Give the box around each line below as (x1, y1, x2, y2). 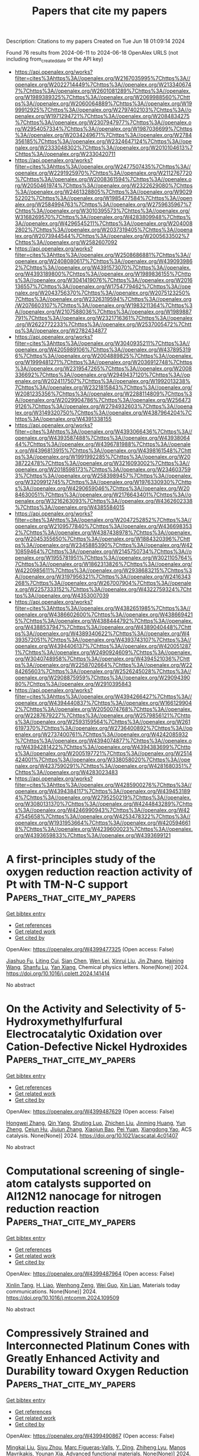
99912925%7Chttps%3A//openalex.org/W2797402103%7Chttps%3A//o (14, 106, 191, 113)
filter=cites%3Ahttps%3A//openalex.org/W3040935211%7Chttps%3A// (14, 340, 191, 347)
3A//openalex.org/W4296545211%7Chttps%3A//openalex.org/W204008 (14, 220, 193, 227)
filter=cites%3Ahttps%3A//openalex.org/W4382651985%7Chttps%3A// (14, 604, 191, 612)
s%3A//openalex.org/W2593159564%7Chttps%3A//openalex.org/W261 (14, 718, 191, 725)
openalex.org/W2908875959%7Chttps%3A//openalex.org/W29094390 (14, 674, 191, 681)
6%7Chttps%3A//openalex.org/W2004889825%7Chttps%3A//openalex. (14, 352, 193, 359)
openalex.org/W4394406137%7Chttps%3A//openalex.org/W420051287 (14, 642, 191, 650)
